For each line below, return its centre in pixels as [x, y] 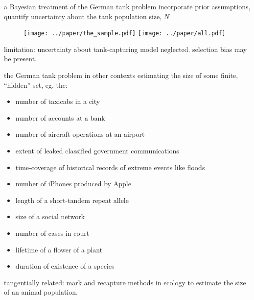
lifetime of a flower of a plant [59, 249]
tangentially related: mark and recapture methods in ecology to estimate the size [125, 282]
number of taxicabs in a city [58, 101]
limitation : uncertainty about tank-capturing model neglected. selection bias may [126, 49]
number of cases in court [52, 233]
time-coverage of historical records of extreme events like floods [110, 167]
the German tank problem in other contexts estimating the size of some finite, [121, 75]
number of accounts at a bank [60, 117]
